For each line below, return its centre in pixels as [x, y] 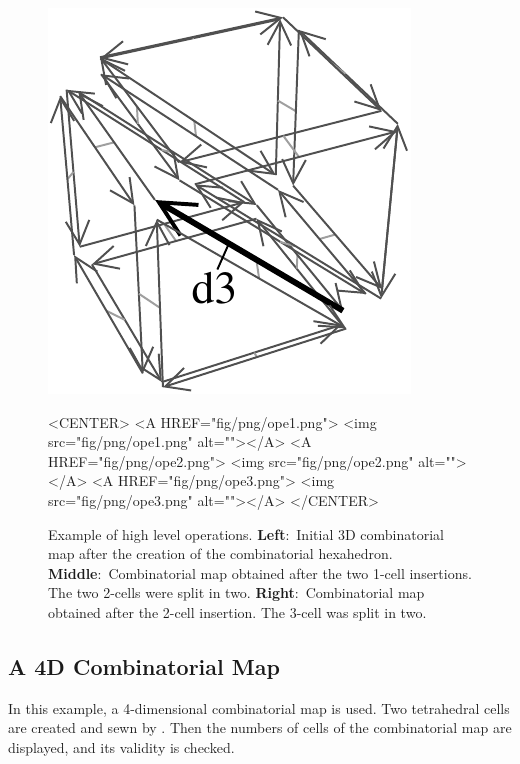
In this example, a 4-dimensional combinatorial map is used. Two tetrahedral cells [259, 707]
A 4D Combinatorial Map [144, 665]
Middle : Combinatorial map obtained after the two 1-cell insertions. [260, 572]
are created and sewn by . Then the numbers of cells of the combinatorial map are [260, 727]
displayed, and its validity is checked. [121, 746]
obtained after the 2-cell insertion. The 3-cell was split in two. [237, 611]
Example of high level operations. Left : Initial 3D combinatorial [246, 533]
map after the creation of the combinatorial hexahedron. [220, 553]
